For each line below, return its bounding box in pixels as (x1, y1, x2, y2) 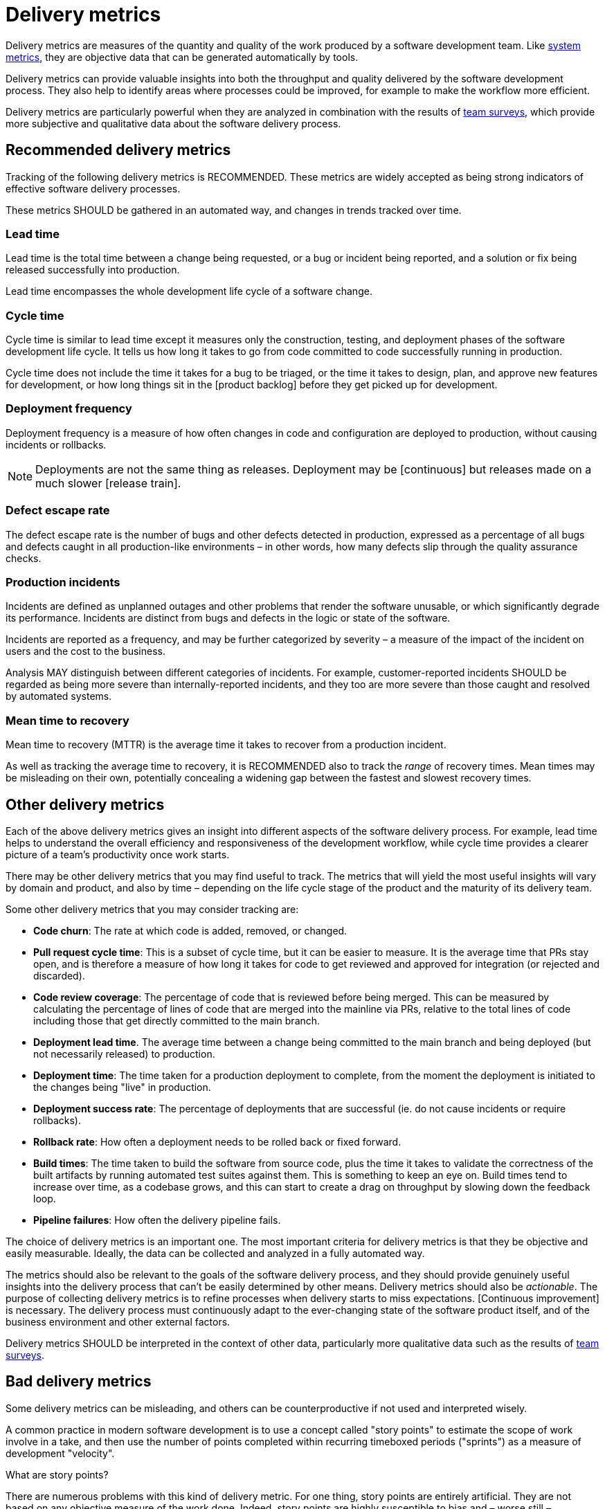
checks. (6, 552, 42, 564)
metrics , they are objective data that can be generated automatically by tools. (6, 51, 359, 63)
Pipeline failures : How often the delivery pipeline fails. (33, 1213, 281, 1226)
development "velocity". (6, 1447, 115, 1459)
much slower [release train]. (35, 476, 181, 490)
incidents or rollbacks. (6, 438, 107, 451)
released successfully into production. (6, 264, 180, 276)
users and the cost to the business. (6, 645, 165, 658)
